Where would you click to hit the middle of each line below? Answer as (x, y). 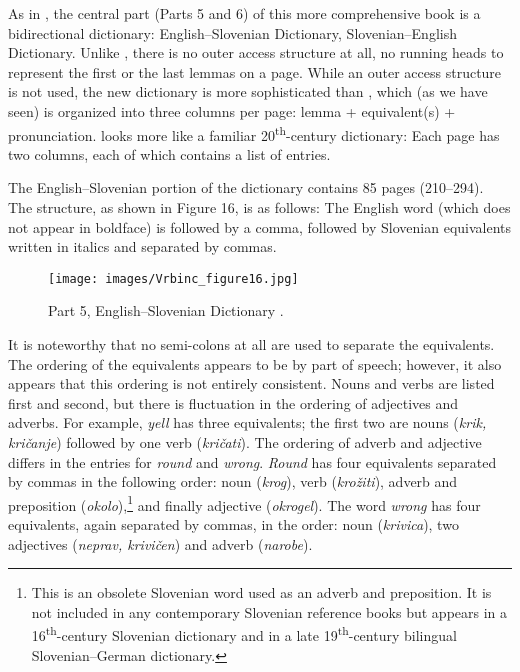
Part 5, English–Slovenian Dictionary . (166, 310)
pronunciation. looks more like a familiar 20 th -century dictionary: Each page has (254, 133)
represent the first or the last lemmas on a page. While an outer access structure (255, 71)
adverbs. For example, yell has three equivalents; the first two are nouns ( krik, (247, 422)
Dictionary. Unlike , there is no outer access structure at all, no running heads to (256, 52)
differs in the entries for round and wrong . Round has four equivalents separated (252, 461)
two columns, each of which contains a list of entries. (169, 153)
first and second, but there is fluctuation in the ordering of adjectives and (233, 402)
